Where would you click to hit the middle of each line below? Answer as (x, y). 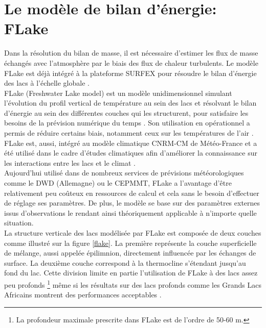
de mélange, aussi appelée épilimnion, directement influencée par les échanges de (130, 253)
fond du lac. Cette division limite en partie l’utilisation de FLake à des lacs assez (131, 273)
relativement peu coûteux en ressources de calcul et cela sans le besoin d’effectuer (132, 193)
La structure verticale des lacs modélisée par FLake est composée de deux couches (133, 233)
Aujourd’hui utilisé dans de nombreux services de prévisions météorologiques (124, 173)
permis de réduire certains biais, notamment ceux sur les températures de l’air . (129, 133)
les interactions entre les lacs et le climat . (70, 162)
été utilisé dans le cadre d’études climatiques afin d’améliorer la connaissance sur (131, 153)
